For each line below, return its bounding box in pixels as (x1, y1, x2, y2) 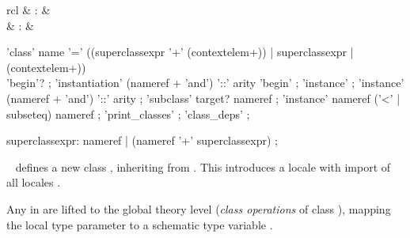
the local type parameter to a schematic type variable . (6, 216, 273, 232)
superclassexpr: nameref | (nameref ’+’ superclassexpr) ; (6, 132, 278, 149)
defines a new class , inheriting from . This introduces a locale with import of (15, 158, 391, 175)
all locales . (6, 174, 61, 191)
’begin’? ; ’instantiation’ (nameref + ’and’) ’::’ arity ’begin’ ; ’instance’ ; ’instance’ (6, 74, 404, 91)
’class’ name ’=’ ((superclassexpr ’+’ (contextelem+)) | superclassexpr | (6, 43, 354, 60)
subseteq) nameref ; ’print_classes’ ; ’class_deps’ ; (6, 105, 250, 122)
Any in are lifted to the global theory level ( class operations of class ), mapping (6, 200, 391, 217)
